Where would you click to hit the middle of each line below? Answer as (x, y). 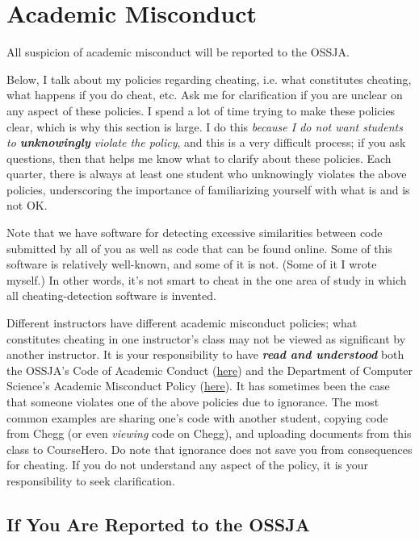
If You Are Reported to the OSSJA (159, 524)
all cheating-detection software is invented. (111, 295)
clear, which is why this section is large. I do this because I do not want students (205, 126)
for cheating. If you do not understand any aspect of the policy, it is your (187, 465)
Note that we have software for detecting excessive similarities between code (195, 233)
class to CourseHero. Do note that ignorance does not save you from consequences (209, 449)
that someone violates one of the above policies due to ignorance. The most (193, 402)
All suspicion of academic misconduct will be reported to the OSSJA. (178, 52)
